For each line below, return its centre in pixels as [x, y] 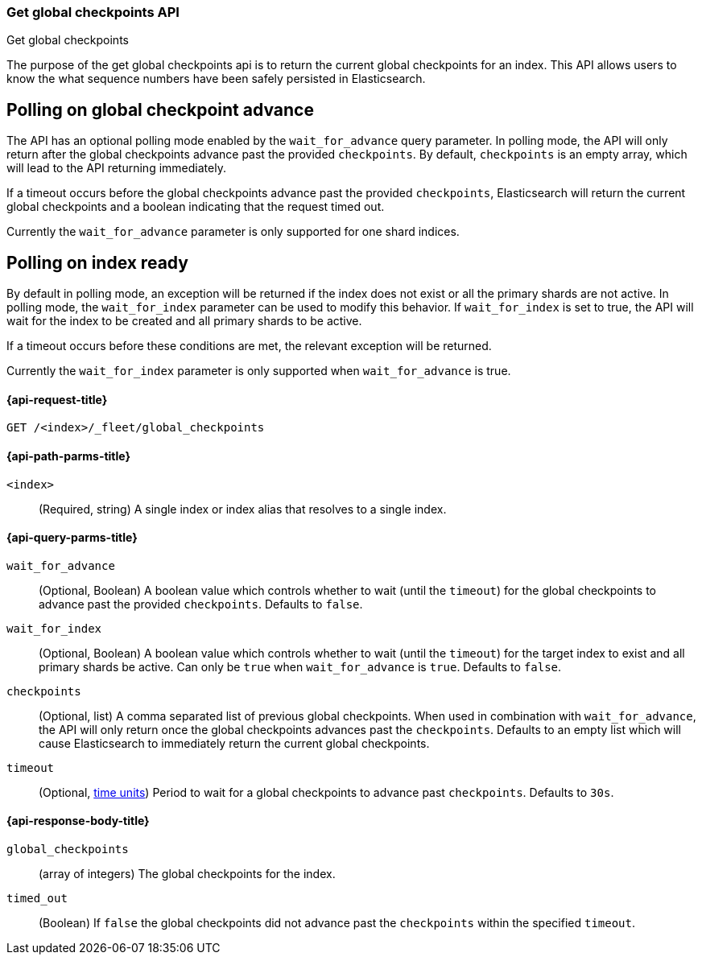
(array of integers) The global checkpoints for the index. [187, 873]
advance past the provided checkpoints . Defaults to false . [201, 604]
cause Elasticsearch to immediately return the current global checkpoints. [234, 743]
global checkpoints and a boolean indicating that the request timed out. [196, 207]
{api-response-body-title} [78, 821]
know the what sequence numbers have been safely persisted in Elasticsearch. [216, 79]
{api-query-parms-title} [72, 538]
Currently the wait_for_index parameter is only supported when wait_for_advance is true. [259, 371]
